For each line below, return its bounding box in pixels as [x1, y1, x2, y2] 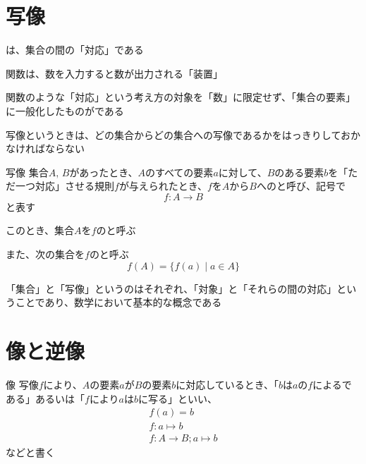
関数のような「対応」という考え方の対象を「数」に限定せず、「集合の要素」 [6, 90, 356, 104]
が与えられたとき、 [118, 178, 207, 193]
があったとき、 [69, 164, 138, 179]
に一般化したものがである [6, 103, 124, 118]
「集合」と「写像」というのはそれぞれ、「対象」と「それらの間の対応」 [6, 281, 337, 295]
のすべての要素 [145, 164, 214, 179]
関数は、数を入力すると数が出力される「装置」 [6, 66, 223, 80]
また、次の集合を [6, 247, 85, 262]
